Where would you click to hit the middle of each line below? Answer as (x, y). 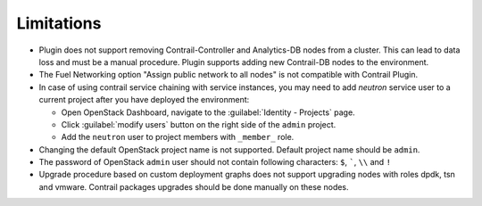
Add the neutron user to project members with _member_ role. (178, 137)
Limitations (59, 23)
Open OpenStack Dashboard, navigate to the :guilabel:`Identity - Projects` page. (208, 112)
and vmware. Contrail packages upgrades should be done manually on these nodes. (194, 186)
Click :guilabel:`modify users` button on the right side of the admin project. (199, 124)
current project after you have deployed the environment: (144, 100)
